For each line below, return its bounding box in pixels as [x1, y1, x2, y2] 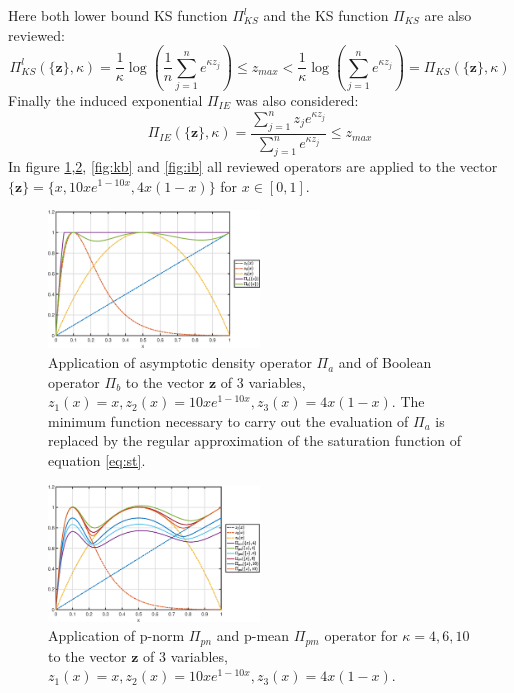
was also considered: [235, 89, 359, 110]
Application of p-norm [48, 625, 185, 646]
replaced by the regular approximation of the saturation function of [48, 430, 461, 451]
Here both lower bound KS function [8, 5, 228, 25]
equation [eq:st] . [48, 450, 146, 471]
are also [424, 5, 472, 25]
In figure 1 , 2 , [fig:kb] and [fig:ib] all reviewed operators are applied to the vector [8, 155, 498, 176]
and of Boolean [338, 352, 432, 373]
